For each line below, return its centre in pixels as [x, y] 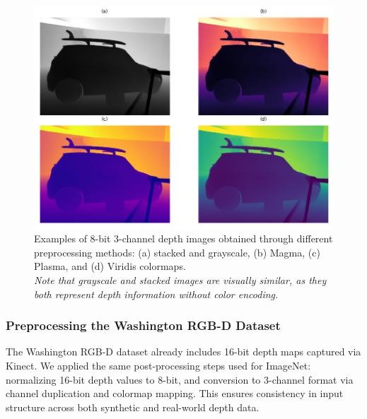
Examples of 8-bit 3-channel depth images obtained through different [183, 238]
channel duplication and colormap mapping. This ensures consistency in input [175, 393]
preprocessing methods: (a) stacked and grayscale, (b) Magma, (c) [177, 252]
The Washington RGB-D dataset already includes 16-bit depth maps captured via [183, 352]
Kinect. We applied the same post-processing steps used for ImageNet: [158, 365]
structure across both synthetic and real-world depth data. [133, 407]
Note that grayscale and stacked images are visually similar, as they [180, 279]
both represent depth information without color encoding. [156, 294]
